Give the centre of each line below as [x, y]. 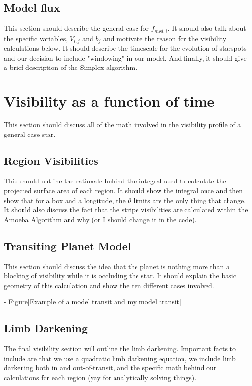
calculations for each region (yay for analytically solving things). [100, 377]
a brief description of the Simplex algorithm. [71, 67]
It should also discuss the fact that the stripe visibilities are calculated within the [126, 210]
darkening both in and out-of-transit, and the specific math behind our [110, 368]
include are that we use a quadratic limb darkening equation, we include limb [120, 358]
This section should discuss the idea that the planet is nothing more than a [117, 266]
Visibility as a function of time [109, 101]
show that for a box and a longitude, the [65, 200]
